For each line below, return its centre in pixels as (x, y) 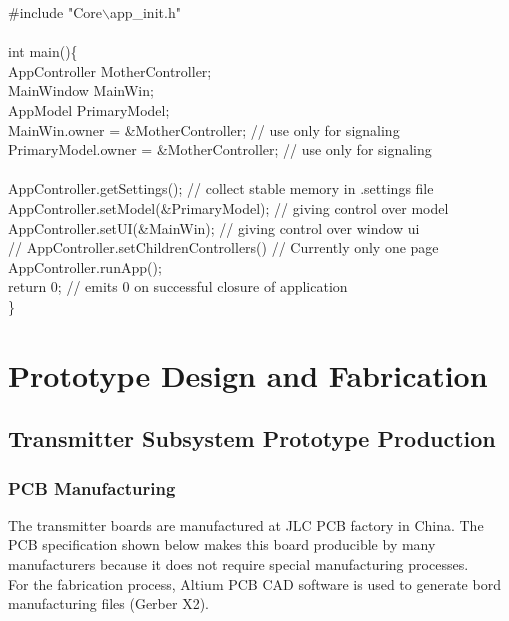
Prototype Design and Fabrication (248, 374)
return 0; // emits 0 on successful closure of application (178, 286)
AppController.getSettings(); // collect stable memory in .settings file (221, 188)
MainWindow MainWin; (81, 90)
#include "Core (55, 12)
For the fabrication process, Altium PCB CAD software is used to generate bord (254, 583)
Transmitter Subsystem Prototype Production (252, 438)
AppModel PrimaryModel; (89, 109)
